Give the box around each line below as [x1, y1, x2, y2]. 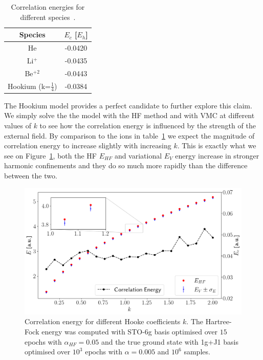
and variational [114, 150, 162, 161]
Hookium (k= [8, 80, 51, 91]
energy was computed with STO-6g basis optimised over [41, 326, 217, 337]
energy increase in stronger [175, 150, 259, 161]
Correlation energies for [11, 2, 85, 12]
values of [4, 120, 31, 131]
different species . [20, 11, 76, 22]
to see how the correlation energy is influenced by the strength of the [39, 120, 256, 131]
